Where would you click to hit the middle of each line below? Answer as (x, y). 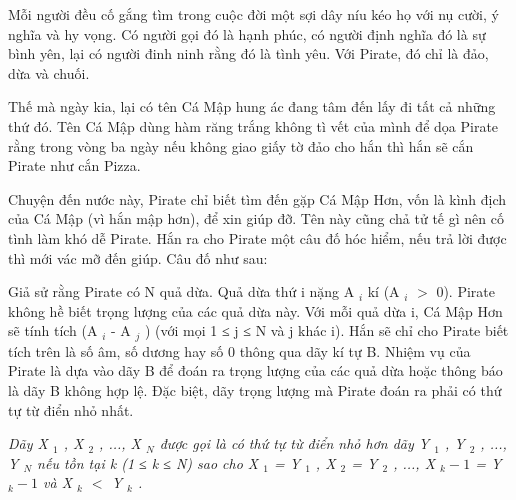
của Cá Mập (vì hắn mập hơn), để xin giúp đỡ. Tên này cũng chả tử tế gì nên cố (256, 218)
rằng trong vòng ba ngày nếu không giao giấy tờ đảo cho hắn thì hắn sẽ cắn (241, 145)
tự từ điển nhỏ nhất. (71, 409)
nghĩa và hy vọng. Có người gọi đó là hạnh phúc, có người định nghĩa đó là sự (247, 33)
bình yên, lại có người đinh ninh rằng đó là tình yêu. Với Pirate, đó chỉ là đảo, (248, 53)
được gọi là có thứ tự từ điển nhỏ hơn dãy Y (294, 443)
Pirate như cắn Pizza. (74, 165)
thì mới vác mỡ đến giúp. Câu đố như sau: (138, 257)
